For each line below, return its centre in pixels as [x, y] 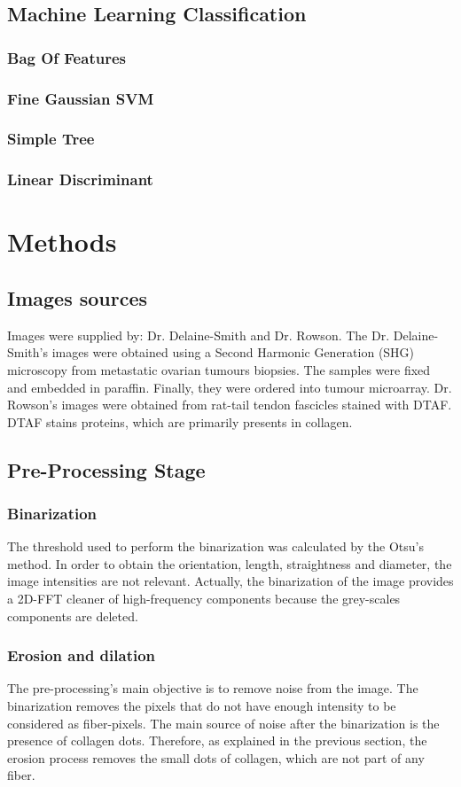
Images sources [78, 297]
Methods [62, 242]
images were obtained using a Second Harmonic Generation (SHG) [233, 352]
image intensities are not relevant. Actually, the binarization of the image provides [230, 581]
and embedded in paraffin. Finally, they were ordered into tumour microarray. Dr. [230, 387]
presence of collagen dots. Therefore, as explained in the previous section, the [217, 740]
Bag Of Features [66, 57]
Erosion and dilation [82, 655]
